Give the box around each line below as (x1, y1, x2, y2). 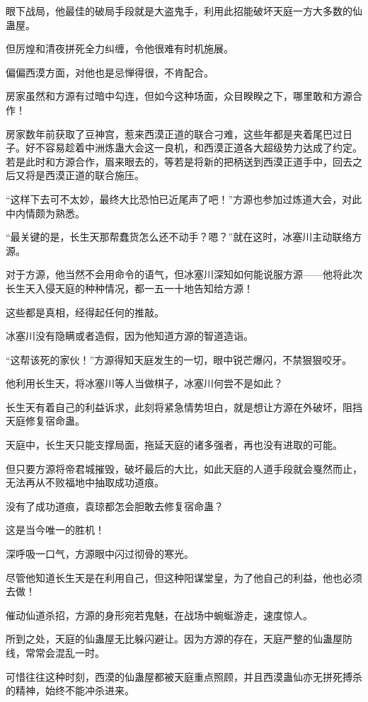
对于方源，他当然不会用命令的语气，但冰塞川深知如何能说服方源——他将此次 (6, 267, 362, 282)
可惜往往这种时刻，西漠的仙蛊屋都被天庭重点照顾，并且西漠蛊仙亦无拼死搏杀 (6, 669, 362, 684)
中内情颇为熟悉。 (6, 205, 85, 220)
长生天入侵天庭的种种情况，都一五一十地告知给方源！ (6, 280, 253, 295)
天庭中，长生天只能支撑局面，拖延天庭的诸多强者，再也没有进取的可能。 (6, 437, 343, 452)
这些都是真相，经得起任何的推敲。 (6, 304, 164, 319)
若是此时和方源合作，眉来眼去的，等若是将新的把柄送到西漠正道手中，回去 (6, 154, 352, 168)
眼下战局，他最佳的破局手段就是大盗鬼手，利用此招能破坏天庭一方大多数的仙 (6, 4, 362, 18)
